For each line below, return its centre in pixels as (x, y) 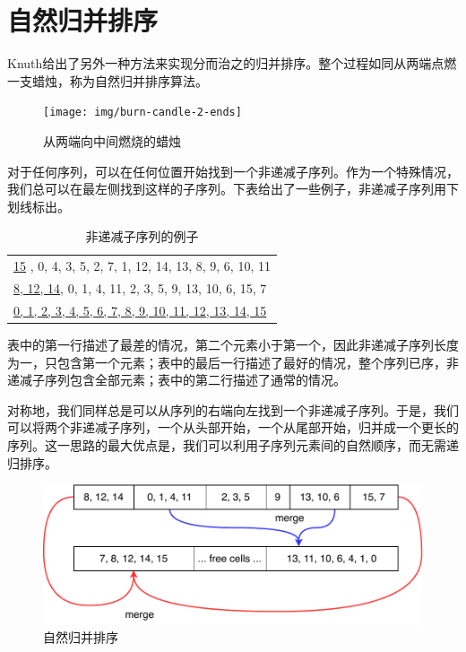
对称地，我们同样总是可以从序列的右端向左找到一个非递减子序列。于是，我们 (233, 409)
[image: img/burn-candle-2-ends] (142, 113)
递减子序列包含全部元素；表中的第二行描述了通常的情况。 (177, 380)
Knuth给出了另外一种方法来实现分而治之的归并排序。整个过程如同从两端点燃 (232, 63)
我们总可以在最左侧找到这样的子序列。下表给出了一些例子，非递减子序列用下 (233, 189)
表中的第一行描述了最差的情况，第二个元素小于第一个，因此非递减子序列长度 (233, 344)
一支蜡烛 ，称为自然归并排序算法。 (108, 80)
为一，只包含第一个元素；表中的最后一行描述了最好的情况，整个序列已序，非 (233, 362)
